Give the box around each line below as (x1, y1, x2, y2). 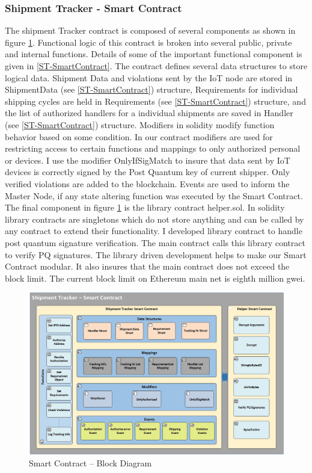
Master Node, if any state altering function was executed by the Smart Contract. (5, 189, 303, 202)
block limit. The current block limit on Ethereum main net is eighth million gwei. (5, 271, 305, 284)
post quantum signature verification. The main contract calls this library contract (5, 236, 305, 249)
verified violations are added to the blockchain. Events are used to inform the (5, 177, 290, 190)
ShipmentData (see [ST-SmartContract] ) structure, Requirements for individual (5, 83, 298, 96)
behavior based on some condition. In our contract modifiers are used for (5, 130, 273, 143)
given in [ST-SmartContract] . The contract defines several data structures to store (5, 60, 308, 72)
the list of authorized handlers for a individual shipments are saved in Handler (5, 107, 293, 119)
